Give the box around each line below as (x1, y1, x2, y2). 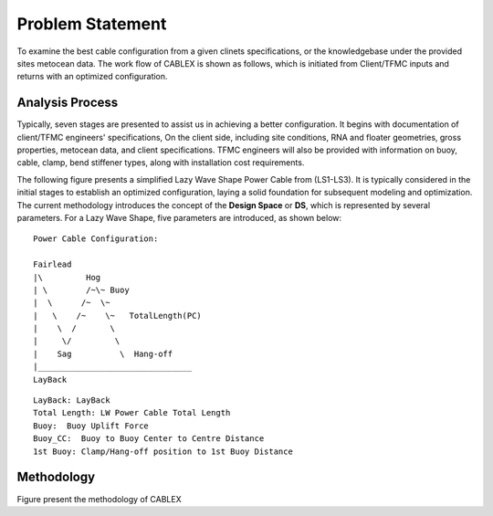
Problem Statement (16, 14, 167, 34)
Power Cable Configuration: (33, 234, 159, 244)
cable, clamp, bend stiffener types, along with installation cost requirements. (16, 157, 305, 168)
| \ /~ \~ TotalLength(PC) (33, 311, 203, 321)
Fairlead (33, 259, 72, 269)
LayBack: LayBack (33, 395, 110, 405)
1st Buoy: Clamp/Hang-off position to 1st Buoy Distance (33, 446, 294, 457)
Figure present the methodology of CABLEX (16, 493, 182, 504)
